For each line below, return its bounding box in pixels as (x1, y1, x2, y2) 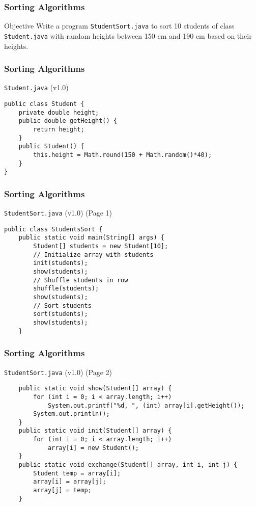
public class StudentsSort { (4, 225, 103, 233)
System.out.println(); (33, 410, 110, 418)
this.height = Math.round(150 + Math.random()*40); (33, 151, 212, 158)
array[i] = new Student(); (47, 444, 139, 451)
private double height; (18, 109, 99, 116)
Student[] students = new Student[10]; (33, 243, 168, 250)
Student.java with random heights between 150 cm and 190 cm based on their (4, 30, 252, 41)
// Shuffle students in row (33, 276, 128, 284)
